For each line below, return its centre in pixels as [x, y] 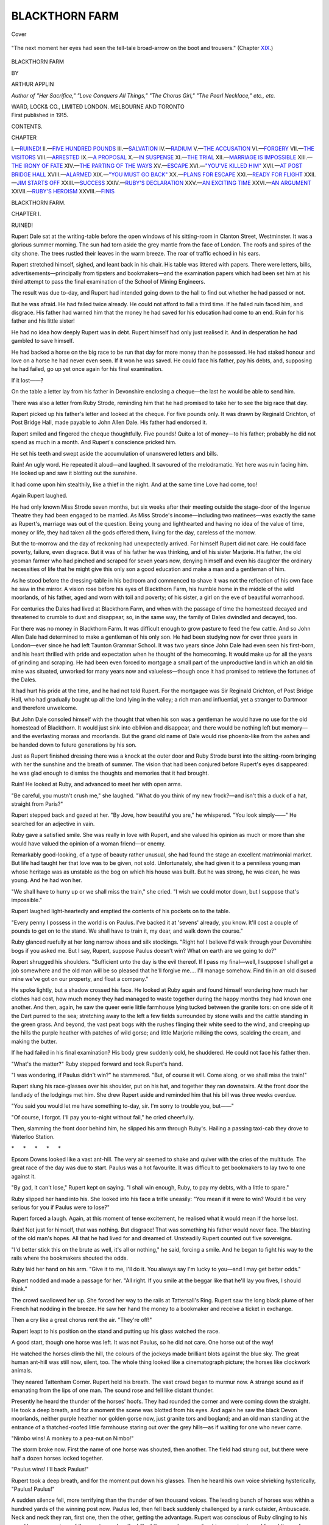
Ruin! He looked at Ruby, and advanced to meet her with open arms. [97, 784]
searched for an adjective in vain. [53, 823]
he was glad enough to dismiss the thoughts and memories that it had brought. [110, 773]
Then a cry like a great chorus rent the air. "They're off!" [82, 1320]
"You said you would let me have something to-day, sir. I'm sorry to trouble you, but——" [122, 1106]
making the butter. [34, 1041]
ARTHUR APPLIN [33, 84]
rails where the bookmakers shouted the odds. [69, 1258]
